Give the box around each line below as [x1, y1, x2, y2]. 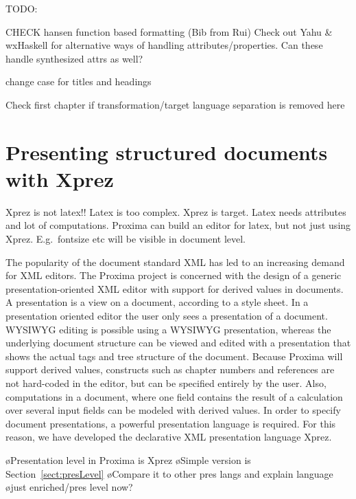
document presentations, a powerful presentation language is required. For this [5, 416, 336, 430]
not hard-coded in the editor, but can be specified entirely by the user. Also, [5, 376, 327, 390]
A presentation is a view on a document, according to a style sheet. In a [5, 295, 309, 309]
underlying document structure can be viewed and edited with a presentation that [5, 335, 351, 350]
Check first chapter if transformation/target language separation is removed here [5, 97, 345, 111]
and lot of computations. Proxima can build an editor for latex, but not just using [5, 218, 351, 232]
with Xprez [5, 164, 114, 192]
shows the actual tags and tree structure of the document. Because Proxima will [5, 348, 343, 363]
